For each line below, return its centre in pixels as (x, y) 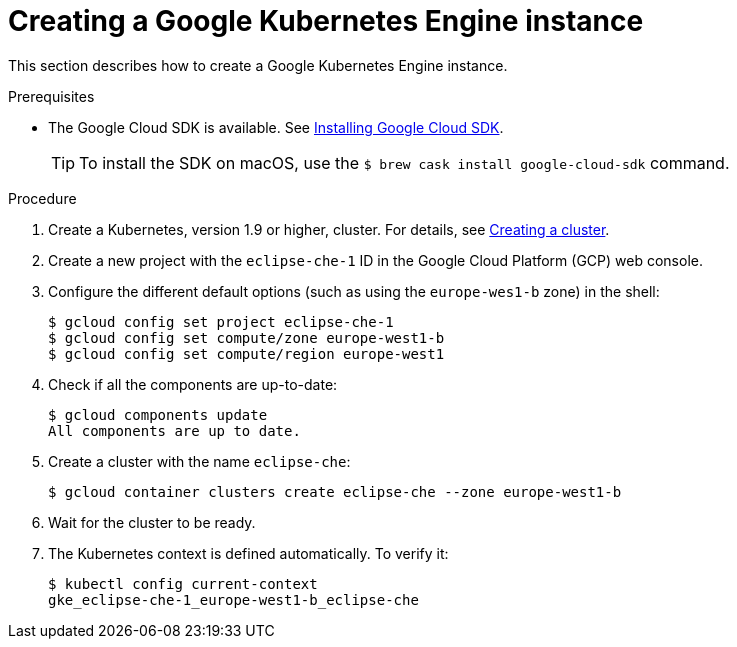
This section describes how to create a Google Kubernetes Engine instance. (258, 65)
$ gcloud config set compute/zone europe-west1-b (246, 337)
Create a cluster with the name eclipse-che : (199, 461)
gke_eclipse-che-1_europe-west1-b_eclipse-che (233, 599)
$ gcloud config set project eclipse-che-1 (221, 321)
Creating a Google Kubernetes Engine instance (326, 21)
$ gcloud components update (158, 414)
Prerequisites (51, 96)
